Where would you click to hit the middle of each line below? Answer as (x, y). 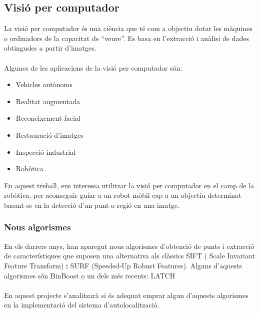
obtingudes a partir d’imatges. (50, 48)
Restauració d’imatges (49, 134)
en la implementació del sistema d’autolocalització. (82, 305)
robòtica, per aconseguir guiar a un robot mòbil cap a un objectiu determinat (123, 195)
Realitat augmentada (48, 101)
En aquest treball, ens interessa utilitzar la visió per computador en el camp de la (129, 185)
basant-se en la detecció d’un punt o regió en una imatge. (92, 205)
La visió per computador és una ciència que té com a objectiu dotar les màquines (128, 28)
